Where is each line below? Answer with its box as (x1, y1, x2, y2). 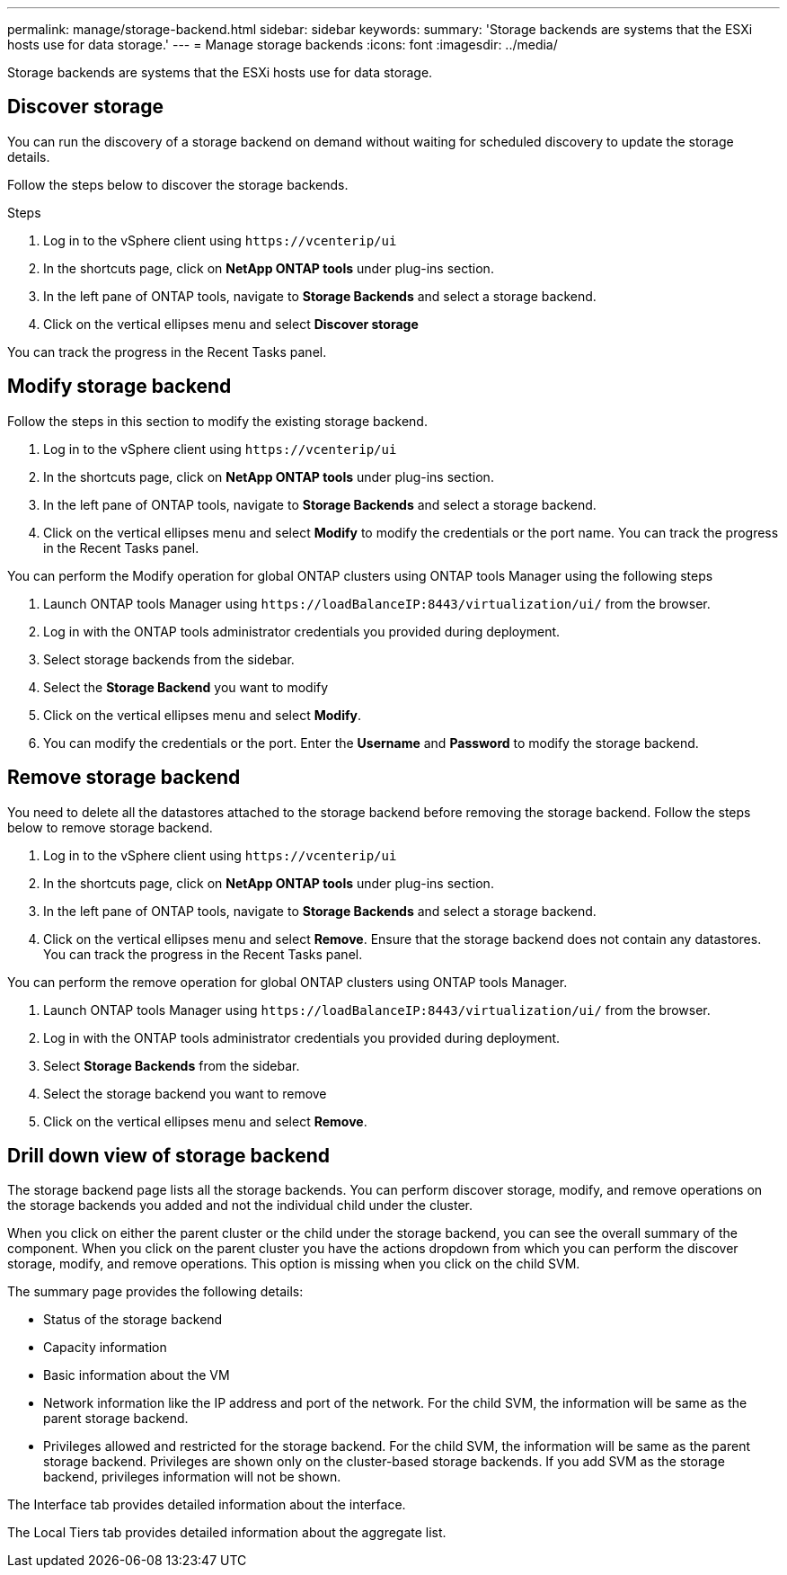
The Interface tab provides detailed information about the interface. (7, 1497, 406, 1513)
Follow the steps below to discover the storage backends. (7, 176, 349, 192)
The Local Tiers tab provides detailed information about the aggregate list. (7, 1525, 447, 1541)
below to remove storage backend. (7, 819, 213, 835)
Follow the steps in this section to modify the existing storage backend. (7, 413, 428, 429)
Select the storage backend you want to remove (43, 1085, 327, 1101)
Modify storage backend (7, 375, 232, 398)
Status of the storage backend (43, 1312, 223, 1328)
